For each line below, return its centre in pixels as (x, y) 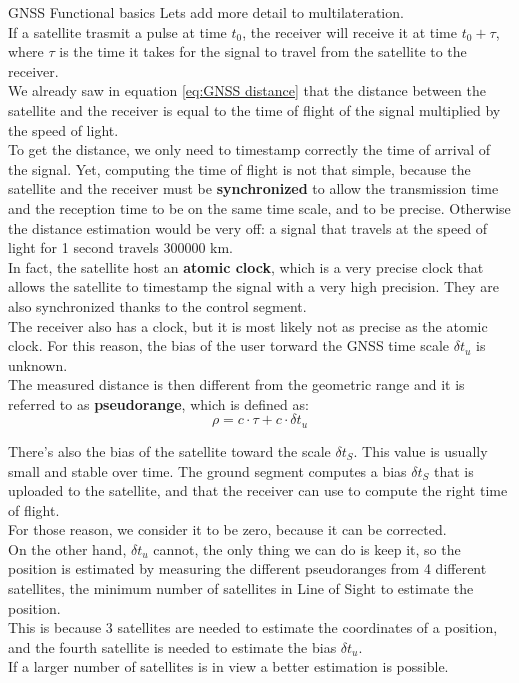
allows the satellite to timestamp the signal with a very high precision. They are (253, 286)
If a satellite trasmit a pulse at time (117, 31)
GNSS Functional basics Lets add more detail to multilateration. (206, 12)
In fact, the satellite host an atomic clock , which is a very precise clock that (246, 266)
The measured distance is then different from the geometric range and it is (236, 384)
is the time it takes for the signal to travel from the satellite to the (263, 51)
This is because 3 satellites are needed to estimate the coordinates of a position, (253, 627)
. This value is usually (420, 450)
